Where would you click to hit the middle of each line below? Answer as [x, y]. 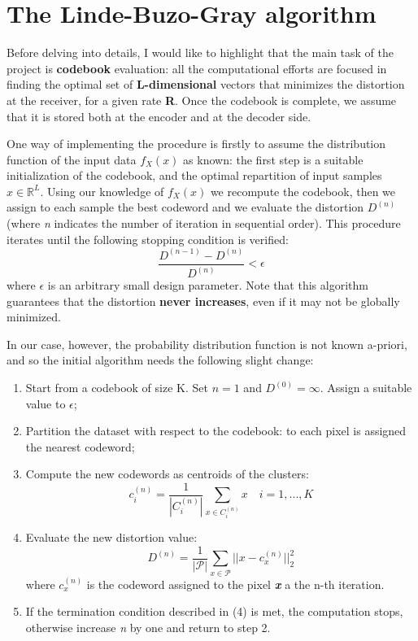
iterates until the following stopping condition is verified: [148, 239]
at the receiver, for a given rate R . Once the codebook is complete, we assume [202, 100]
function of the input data [72, 159]
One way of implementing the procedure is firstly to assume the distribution [196, 144]
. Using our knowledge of [102, 191]
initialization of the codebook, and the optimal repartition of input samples [194, 175]
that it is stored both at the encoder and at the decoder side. [159, 116]
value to [46, 403]
